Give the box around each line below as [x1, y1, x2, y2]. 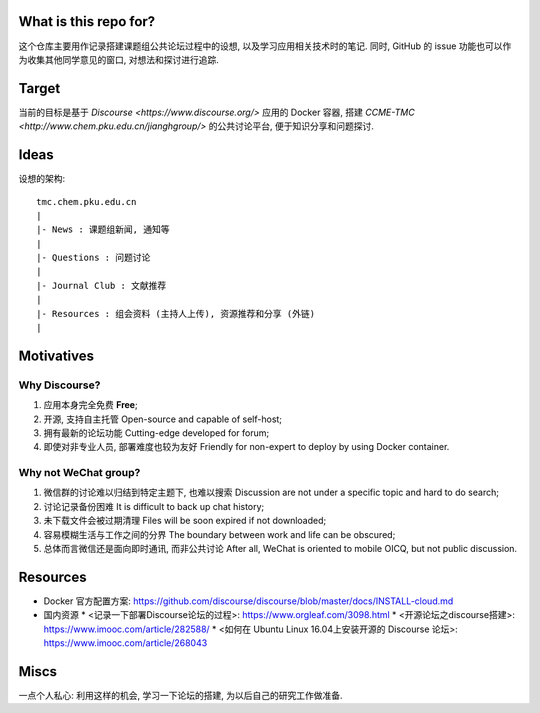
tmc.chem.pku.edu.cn [36, 196, 137, 207]
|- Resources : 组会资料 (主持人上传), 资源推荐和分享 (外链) [36, 308, 315, 319]
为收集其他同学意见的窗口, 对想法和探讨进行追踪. [18, 53, 220, 65]
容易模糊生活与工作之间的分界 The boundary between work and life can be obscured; [43, 528, 396, 540]
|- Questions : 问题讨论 [36, 252, 151, 264]
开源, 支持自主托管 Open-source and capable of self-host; [43, 413, 283, 425]
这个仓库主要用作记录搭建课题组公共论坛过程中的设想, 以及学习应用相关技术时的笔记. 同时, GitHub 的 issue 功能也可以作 [18, 40, 512, 52]
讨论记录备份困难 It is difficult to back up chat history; [43, 500, 265, 512]
